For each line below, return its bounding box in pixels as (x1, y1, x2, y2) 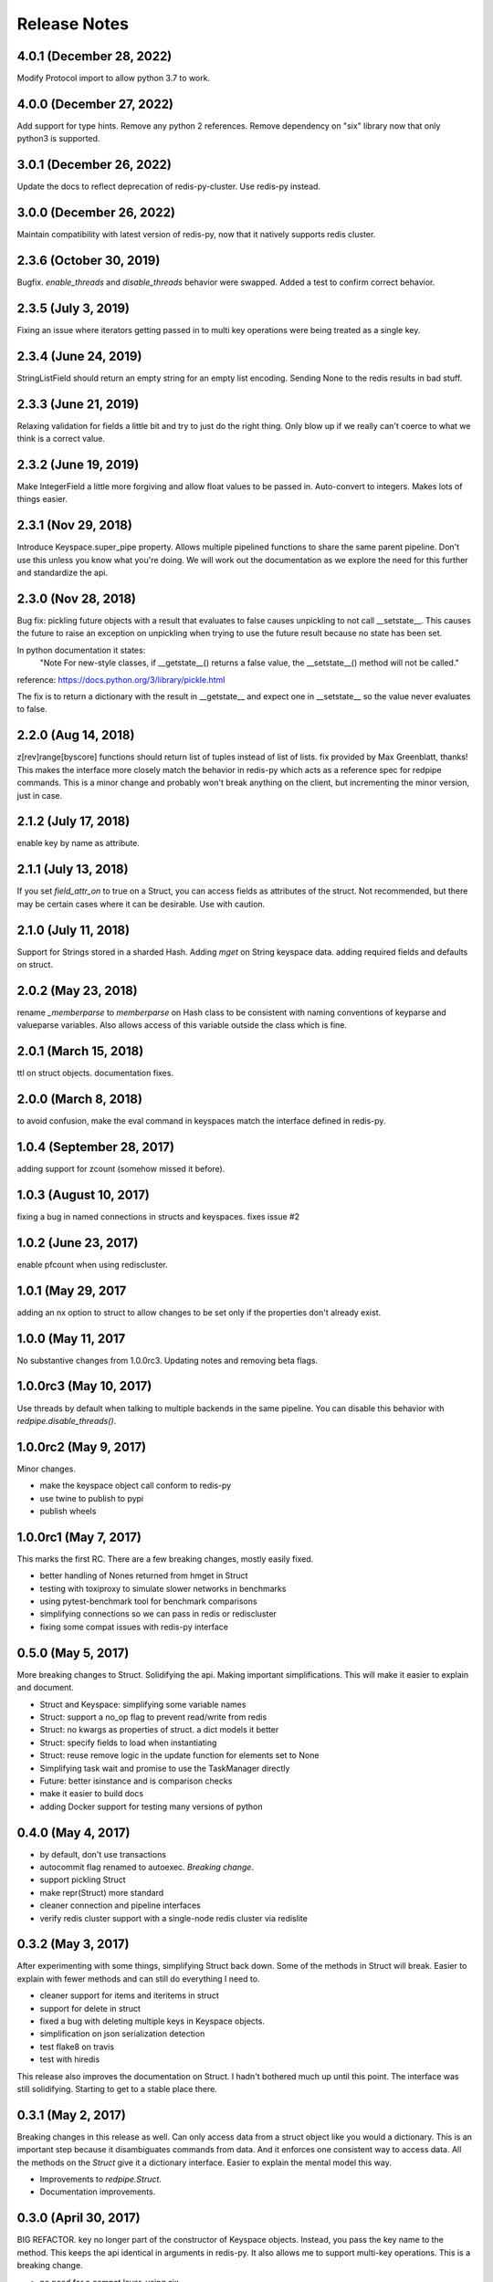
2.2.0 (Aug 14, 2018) (16, 728, 135, 743)
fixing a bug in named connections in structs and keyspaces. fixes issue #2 (16, 1210, 300, 1222)
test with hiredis (39, 2054, 100, 2065)
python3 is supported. (16, 133, 100, 144)
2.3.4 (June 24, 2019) (16, 348, 142, 364)
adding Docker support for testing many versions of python (39, 1801, 263, 1812)
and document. (16, 1682, 75, 1693)
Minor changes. (16, 1463, 77, 1474)
